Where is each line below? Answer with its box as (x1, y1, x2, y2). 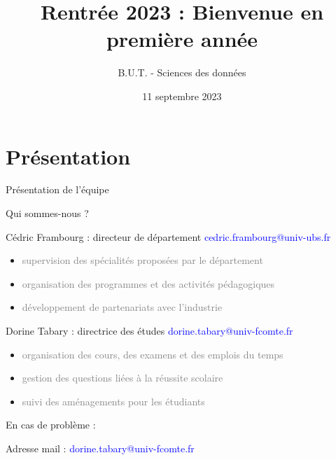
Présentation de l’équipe (6, 182, 109, 197)
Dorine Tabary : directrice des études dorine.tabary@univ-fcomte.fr (6, 323, 293, 337)
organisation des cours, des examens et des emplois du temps (22, 347, 283, 361)
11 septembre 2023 (142, 88, 222, 103)
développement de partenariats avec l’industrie (22, 300, 223, 314)
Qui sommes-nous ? (6, 206, 89, 221)
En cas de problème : (6, 417, 96, 432)
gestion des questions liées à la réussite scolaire (22, 370, 223, 385)
